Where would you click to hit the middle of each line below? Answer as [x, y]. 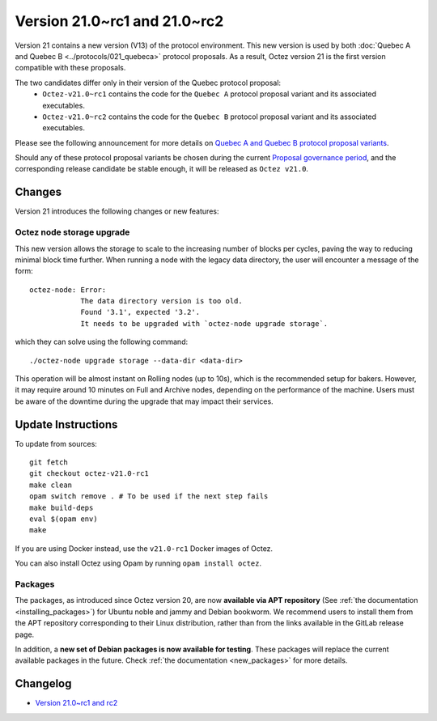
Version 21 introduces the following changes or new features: [117, 211]
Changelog [43, 684]
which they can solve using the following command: [102, 342]
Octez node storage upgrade [72, 232]
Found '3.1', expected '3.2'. [140, 312]
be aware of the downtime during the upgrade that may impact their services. [144, 401]
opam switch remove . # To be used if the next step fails [149, 496]
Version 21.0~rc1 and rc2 [76, 703]
